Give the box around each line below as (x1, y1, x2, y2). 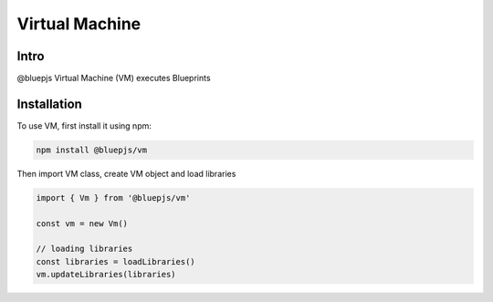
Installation (16, 96, 82, 111)
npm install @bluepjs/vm (36, 144, 148, 155)
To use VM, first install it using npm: (16, 120, 152, 131)
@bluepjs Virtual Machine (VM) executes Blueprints (16, 73, 211, 84)
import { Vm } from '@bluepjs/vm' (36, 193, 191, 203)
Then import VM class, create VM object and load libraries (16, 168, 236, 179)
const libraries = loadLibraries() (36, 256, 195, 266)
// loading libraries (36, 244, 133, 255)
